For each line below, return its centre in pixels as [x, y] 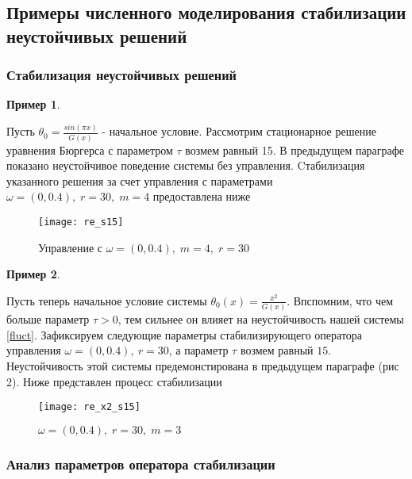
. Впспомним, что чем [340, 300]
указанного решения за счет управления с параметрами [140, 180]
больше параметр [48, 319]
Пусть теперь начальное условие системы [107, 300]
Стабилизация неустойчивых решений [122, 75]
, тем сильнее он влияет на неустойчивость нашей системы [261, 319]
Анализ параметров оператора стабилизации [141, 464]
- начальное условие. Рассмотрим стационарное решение [239, 131]
